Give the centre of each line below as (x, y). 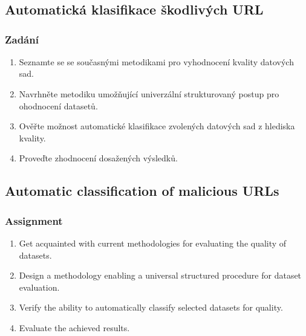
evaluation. (39, 287)
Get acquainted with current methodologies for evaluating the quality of (153, 243)
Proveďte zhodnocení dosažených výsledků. (98, 158)
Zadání (22, 39)
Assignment (34, 220)
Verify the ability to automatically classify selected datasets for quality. (151, 307)
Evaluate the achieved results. (74, 327)
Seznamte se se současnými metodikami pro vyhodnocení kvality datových (156, 61)
